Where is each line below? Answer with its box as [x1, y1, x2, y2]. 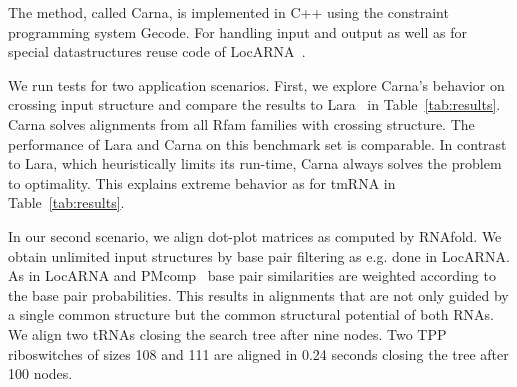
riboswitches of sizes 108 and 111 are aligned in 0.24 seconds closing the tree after [8, 343, 509, 364]
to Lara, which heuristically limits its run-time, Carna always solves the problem [8, 153, 502, 174]
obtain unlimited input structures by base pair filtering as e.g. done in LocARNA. [8, 245, 510, 266]
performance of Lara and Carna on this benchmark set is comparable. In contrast [8, 133, 507, 154]
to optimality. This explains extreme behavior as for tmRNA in [8, 172, 396, 193]
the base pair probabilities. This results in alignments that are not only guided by [8, 284, 509, 305]
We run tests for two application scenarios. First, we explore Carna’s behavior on [8, 74, 505, 95]
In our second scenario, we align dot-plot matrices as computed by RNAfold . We [8, 225, 502, 246]
